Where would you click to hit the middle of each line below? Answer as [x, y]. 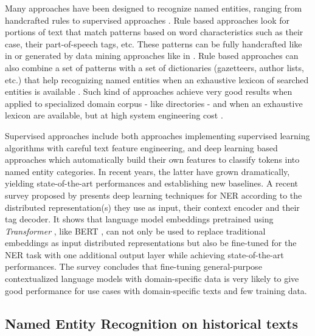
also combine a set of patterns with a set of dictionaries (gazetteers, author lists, [154, 67]
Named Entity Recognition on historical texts [151, 323]
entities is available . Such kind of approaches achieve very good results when [149, 91]
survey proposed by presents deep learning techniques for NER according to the [154, 195]
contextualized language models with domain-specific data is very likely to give [152, 279]
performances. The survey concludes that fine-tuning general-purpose [133, 266]
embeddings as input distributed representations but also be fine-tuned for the [151, 243]
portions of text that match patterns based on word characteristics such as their [154, 32]
